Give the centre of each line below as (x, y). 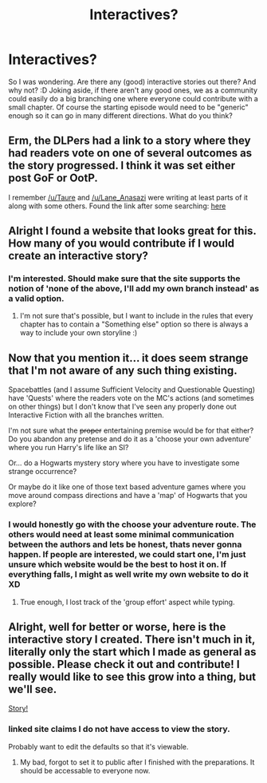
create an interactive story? (79, 256)
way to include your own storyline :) (79, 333)
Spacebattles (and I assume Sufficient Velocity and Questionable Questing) (132, 390)
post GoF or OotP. (53, 178)
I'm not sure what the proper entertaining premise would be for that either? (131, 431)
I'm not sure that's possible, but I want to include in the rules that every (136, 316)
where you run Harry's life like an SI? (69, 448)
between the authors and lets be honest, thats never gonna (125, 544)
